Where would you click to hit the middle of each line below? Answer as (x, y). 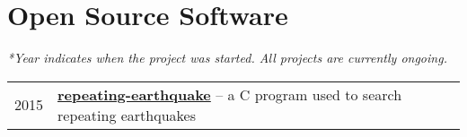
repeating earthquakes (127, 115)
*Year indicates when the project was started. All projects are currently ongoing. (227, 58)
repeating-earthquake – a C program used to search (230, 94)
